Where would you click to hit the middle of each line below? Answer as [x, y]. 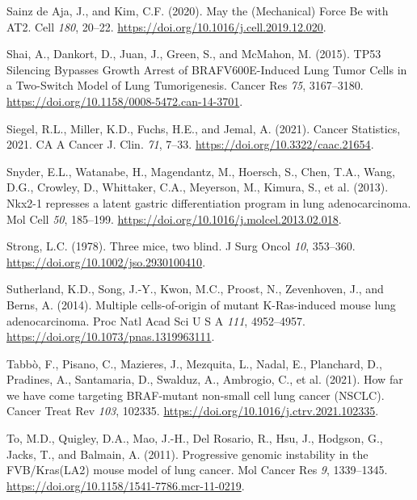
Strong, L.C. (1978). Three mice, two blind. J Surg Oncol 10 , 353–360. [181, 246]
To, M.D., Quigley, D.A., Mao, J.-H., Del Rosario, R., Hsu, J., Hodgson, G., [195, 438]
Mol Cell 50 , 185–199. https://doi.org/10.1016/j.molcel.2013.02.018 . [174, 218]
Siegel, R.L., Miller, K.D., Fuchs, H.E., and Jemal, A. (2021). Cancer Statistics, [204, 128]
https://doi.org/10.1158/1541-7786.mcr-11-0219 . [126, 485]
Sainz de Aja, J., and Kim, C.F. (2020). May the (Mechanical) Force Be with [198, 11]
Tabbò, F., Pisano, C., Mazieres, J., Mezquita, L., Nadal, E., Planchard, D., [194, 363]
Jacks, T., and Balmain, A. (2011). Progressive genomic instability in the [187, 454]
